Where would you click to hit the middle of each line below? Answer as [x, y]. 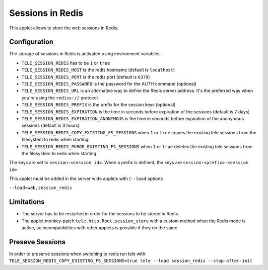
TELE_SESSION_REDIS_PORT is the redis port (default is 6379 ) [86, 77]
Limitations [27, 202]
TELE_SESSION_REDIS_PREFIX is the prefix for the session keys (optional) [99, 105]
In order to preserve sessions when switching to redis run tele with [77, 254]
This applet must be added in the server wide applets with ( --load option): [86, 179]
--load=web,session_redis [41, 188]
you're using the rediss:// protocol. [60, 97]
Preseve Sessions [37, 242]
